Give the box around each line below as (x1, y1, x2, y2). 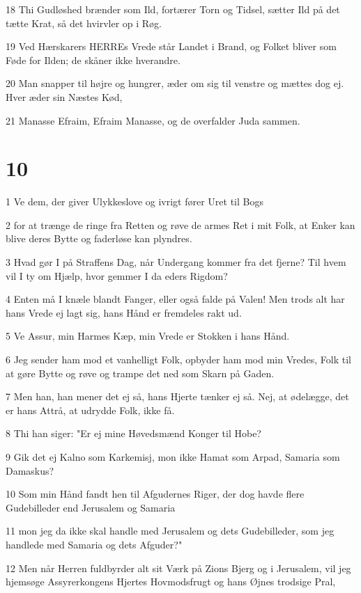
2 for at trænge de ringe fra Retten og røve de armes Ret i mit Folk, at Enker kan (6, 217, 355, 232)
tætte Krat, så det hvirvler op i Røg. (6, 15, 162, 30)
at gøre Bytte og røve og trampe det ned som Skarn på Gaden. (6, 365, 275, 380)
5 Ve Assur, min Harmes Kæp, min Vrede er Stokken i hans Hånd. (6, 329, 290, 343)
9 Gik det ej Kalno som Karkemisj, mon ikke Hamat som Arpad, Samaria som (6, 450, 340, 464)
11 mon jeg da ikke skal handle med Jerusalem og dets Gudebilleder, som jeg (6, 523, 335, 538)
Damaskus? (6, 463, 54, 477)
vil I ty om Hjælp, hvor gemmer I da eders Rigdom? (6, 268, 228, 283)
